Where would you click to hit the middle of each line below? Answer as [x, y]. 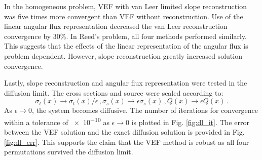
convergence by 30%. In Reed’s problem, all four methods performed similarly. [125, 36]
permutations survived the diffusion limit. [69, 152]
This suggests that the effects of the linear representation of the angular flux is [126, 46]
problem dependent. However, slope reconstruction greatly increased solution [123, 55]
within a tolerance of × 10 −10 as [57, 121]
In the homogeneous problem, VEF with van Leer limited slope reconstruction [125, 6]
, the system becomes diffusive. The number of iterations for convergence [145, 110]
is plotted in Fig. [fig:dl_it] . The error [190, 122]
